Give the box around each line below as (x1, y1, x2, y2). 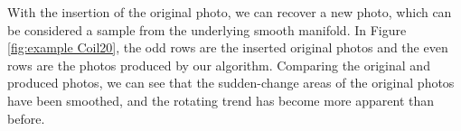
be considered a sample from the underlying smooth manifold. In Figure (7, 20, 407, 39)
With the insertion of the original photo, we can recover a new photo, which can (7, 3, 452, 21)
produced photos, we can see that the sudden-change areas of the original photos (7, 73, 455, 92)
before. (7, 108, 45, 127)
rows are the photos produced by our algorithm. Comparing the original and (7, 55, 430, 74)
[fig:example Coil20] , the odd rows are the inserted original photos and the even (7, 38, 448, 57)
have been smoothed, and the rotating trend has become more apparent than (7, 90, 435, 109)
